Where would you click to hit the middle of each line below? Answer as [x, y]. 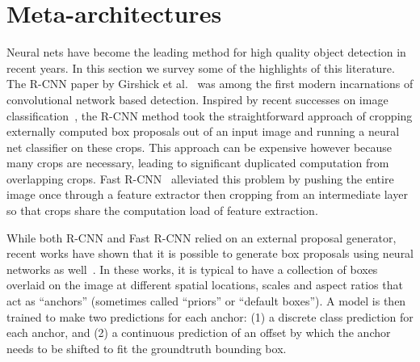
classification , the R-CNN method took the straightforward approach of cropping [210, 115]
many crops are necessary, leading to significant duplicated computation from [198, 163]
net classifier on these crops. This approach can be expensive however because [199, 147]
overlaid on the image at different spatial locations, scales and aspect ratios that [205, 285]
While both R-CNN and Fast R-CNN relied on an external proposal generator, [202, 237]
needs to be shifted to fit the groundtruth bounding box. [147, 348]
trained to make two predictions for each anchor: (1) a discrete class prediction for [210, 316]
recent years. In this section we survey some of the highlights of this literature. [201, 67]
